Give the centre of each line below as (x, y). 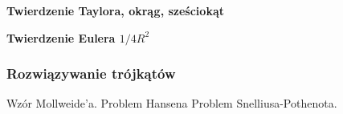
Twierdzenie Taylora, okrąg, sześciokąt (115, 10)
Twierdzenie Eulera (61, 37)
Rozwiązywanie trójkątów (91, 73)
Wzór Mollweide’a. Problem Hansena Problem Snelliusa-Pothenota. (172, 103)
